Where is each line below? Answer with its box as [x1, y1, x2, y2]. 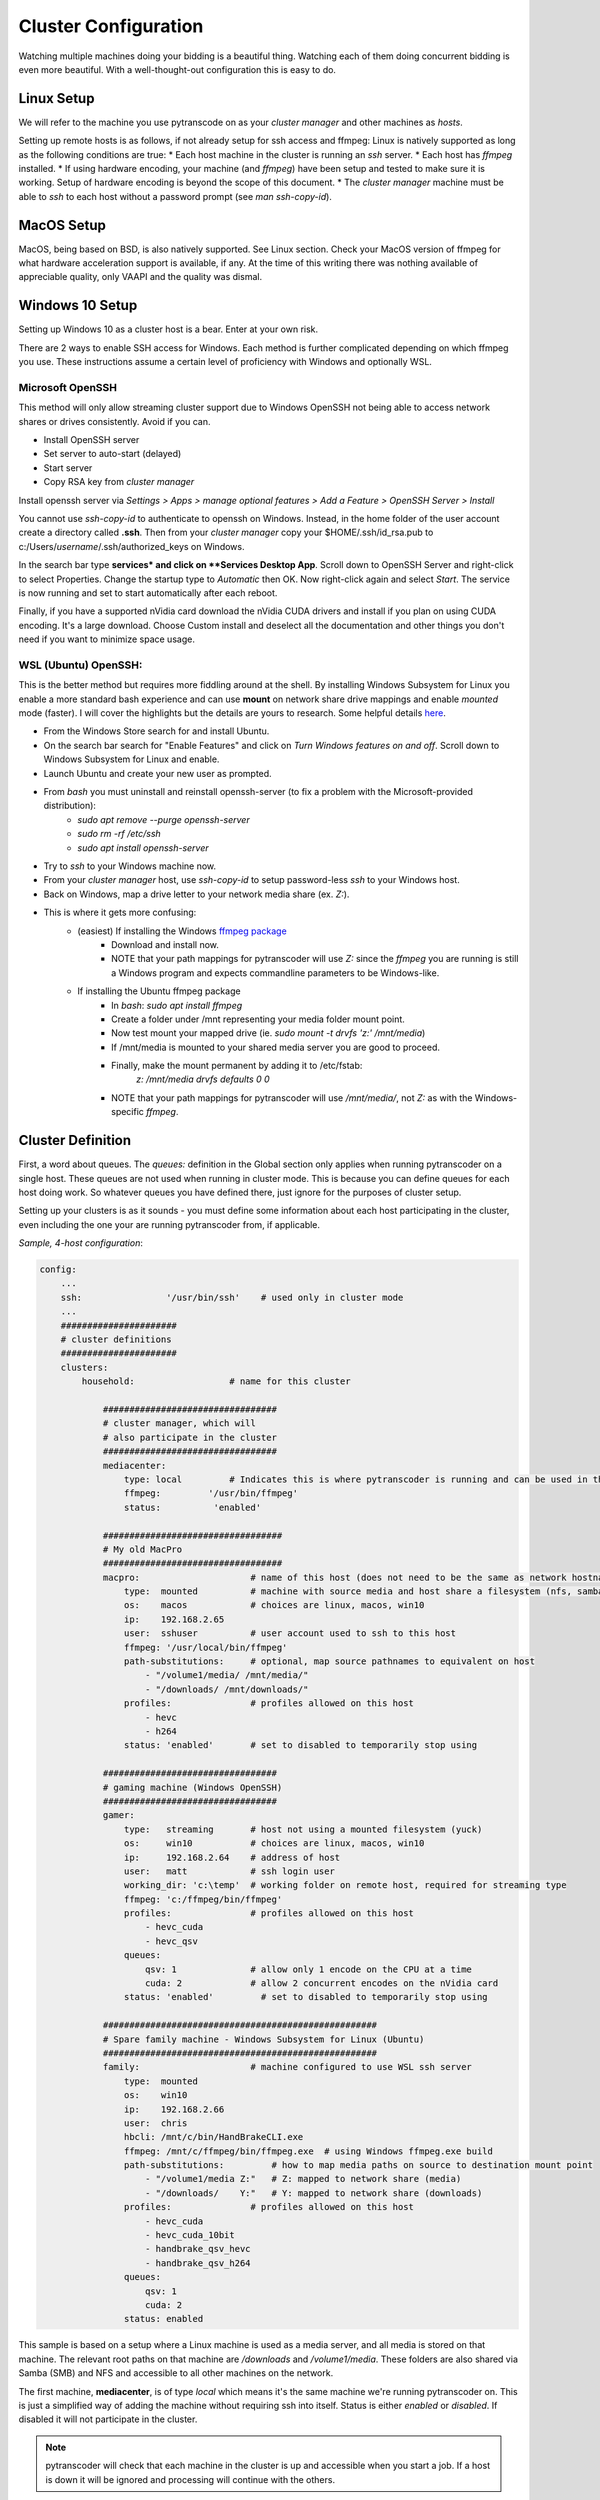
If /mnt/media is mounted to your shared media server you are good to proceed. [111, 1041, 440, 1053]
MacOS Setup [18, 216, 107, 234]
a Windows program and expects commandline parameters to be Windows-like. [111, 966, 440, 979]
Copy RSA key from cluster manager [43, 476, 195, 488]
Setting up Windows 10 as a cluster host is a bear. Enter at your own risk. [18, 323, 319, 335]
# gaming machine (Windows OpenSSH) [102, 1781, 283, 1793]
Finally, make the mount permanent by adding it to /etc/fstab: [111, 1060, 363, 1072]
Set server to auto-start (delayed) [43, 448, 182, 460]
